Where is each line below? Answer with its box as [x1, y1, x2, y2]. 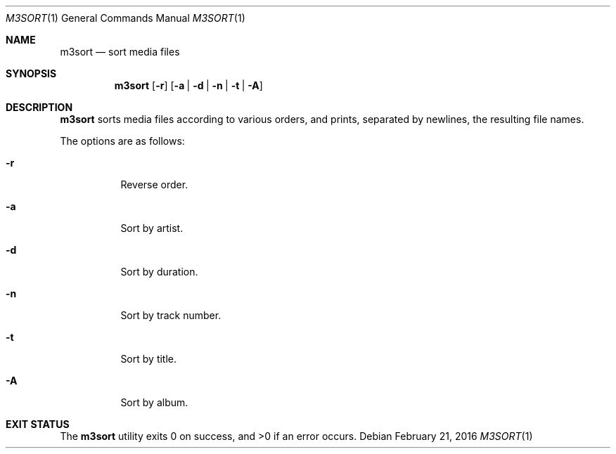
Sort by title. [120, 353, 177, 365]
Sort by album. [120, 396, 188, 408]
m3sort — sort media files [60, 46, 180, 58]
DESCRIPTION [6, 101, 73, 113]
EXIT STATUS [6, 418, 70, 430]
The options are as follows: [60, 135, 185, 147]
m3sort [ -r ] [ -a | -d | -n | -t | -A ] [114, 79, 263, 91]
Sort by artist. [120, 222, 184, 234]
